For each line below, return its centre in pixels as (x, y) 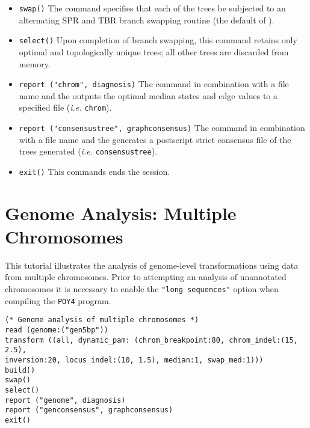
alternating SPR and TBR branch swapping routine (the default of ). (147, 20)
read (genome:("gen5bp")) (57, 330)
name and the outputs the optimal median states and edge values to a (148, 95)
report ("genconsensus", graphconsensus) (89, 410)
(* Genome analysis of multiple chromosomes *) (102, 320)
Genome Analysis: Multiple (121, 212)
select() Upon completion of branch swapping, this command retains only (158, 40)
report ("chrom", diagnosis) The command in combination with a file (154, 84)
